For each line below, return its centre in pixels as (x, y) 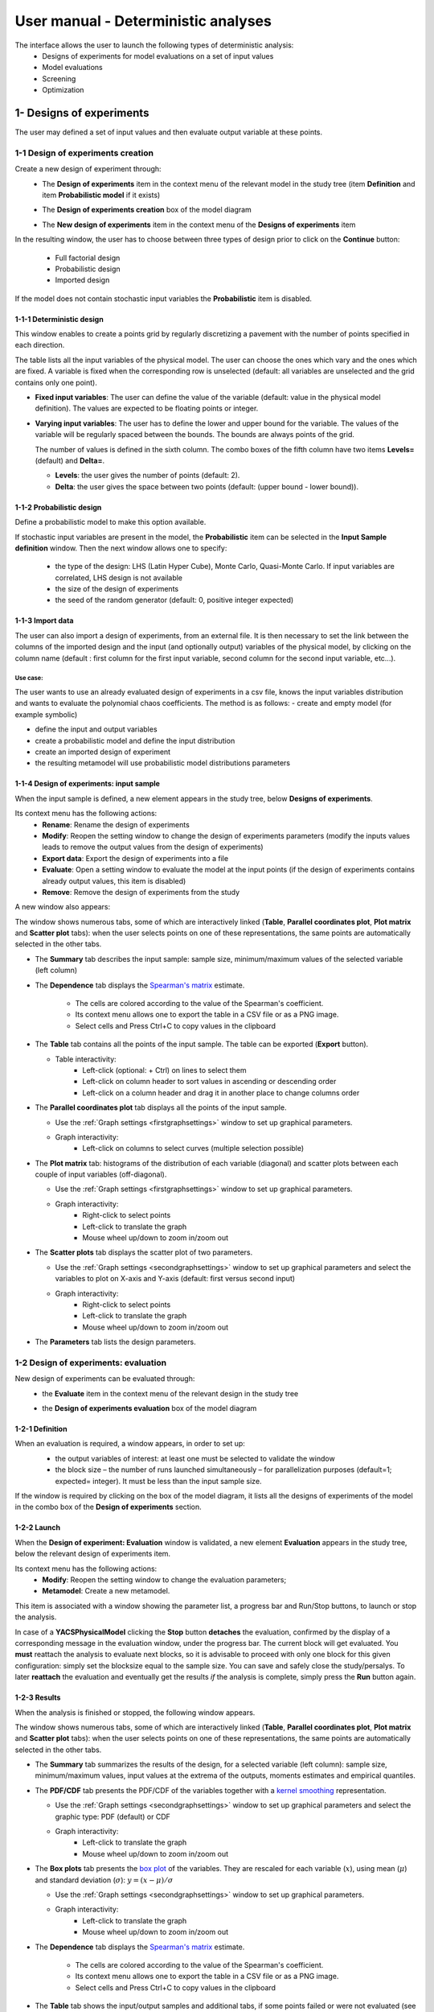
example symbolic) (46, 714)
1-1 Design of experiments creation (84, 153)
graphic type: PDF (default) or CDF (113, 1816)
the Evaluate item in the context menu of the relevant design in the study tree (170, 1393)
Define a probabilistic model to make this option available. (111, 522)
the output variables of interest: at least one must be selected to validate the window (195, 1458)
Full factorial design (88, 258)
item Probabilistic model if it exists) (101, 195)
